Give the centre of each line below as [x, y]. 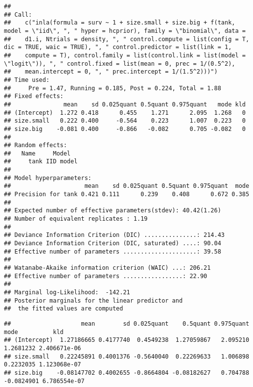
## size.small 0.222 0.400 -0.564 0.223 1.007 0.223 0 [125, 121]
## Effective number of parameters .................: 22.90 [106, 276]
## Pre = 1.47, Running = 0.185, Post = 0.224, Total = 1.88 [113, 88]
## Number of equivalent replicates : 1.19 [76, 219]
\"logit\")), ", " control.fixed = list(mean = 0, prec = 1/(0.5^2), [120, 64]
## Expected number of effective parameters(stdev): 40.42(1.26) [113, 211]
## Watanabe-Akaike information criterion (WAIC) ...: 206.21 [107, 268]
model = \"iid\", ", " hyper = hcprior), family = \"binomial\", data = [125, 31]
